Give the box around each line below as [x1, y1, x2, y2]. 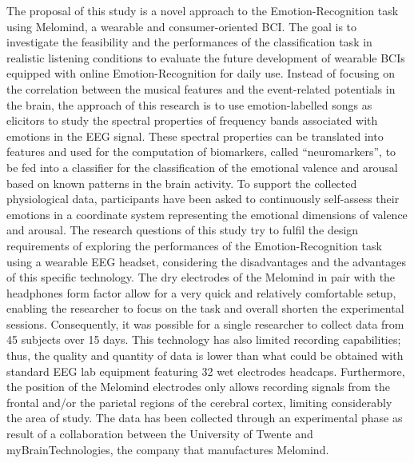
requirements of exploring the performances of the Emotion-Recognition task [6, 237, 382, 253]
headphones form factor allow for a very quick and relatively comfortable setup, [6, 284, 396, 301]
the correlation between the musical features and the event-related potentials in [6, 80, 396, 97]
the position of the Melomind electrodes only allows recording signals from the [6, 378, 391, 395]
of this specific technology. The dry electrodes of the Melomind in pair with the [6, 269, 396, 285]
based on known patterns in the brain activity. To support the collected [6, 174, 357, 191]
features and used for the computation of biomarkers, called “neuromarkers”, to [6, 143, 396, 160]
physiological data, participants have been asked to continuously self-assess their [6, 190, 400, 207]
